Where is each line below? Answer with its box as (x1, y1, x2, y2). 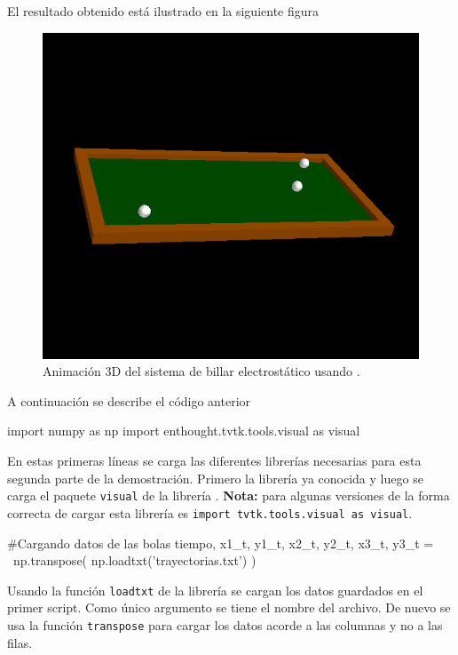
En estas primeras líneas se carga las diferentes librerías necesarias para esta (7, 451, 422, 470)
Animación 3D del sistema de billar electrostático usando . (43, 362, 360, 380)
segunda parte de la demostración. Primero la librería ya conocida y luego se (7, 468, 423, 487)
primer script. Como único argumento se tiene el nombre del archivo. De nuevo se (7, 598, 451, 617)
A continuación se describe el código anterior (7, 391, 251, 410)
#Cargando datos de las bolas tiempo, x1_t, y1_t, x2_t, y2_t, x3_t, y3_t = (7, 533, 434, 552)
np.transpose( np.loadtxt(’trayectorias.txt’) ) (12, 551, 257, 570)
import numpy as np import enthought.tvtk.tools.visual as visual (7, 421, 360, 440)
